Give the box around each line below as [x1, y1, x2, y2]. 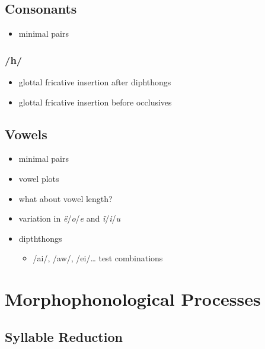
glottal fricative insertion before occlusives [18, 95, 172, 108]
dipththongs [18, 232, 62, 244]
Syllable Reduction [5, 327, 123, 345]
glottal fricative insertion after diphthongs [18, 76, 171, 88]
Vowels [5, 124, 47, 143]
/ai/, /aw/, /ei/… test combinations [33, 252, 163, 264]
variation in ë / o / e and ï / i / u [18, 212, 121, 225]
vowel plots [18, 172, 59, 184]
